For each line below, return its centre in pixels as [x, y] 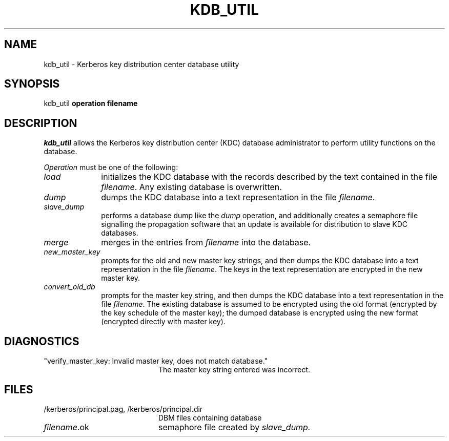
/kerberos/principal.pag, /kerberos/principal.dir [123, 409]
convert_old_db [69, 287]
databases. [120, 233]
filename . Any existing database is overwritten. [191, 187]
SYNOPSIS [32, 84]
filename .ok [66, 427]
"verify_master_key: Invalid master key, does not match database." [156, 361]
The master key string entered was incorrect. [234, 370]
